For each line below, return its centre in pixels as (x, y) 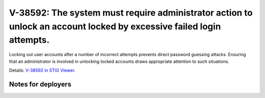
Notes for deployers (40, 84)
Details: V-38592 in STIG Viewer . (42, 70)
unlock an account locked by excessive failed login (115, 26)
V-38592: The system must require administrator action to (131, 13)
